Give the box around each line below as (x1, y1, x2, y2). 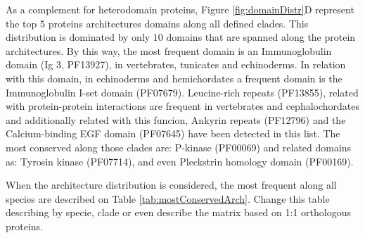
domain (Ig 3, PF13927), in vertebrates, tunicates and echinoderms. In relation (6, 57, 346, 72)
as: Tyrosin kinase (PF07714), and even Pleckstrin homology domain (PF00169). (6, 154, 354, 168)
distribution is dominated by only (6, 30, 151, 44)
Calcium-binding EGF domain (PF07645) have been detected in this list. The (6, 126, 340, 141)
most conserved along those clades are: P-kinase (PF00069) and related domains (6, 139, 352, 154)
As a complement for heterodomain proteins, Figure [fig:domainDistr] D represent (6, 2, 354, 16)
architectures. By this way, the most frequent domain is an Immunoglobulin (6, 43, 332, 58)
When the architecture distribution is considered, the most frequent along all (6, 177, 337, 192)
